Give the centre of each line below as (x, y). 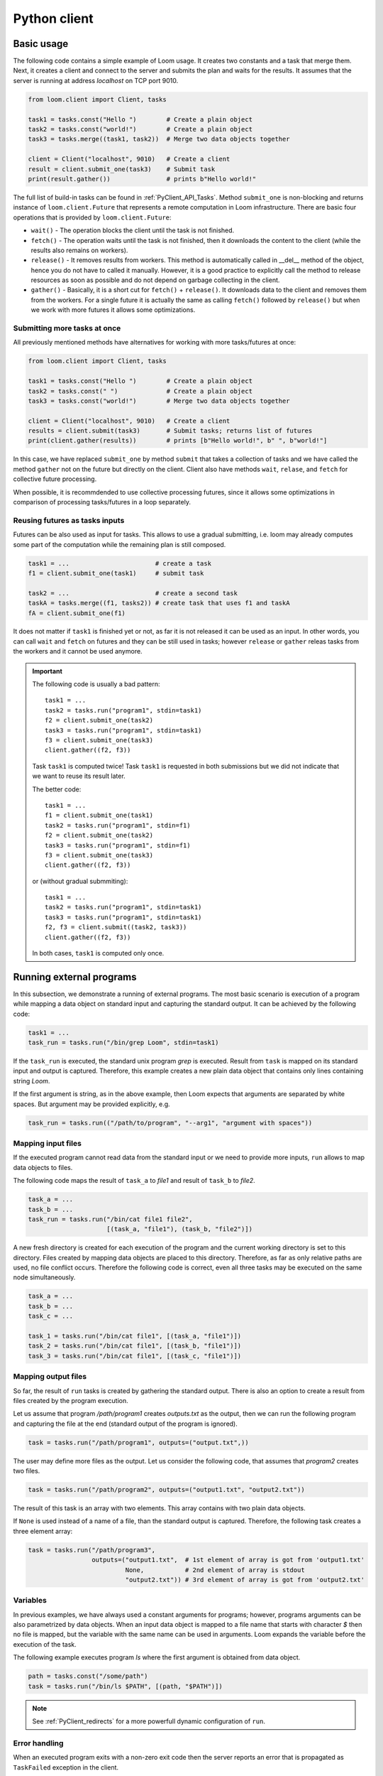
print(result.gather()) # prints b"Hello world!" (142, 179)
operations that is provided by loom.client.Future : (92, 217)
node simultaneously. (44, 1277)
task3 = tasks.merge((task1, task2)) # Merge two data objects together (159, 139)
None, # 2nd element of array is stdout (215, 1570)
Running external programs (75, 977)
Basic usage (41, 44)
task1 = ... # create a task (120, 563)
